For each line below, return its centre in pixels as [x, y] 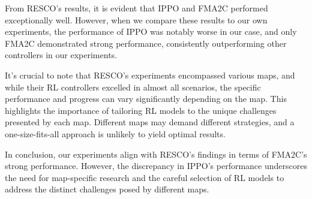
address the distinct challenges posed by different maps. [107, 189]
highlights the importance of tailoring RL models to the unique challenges [141, 110]
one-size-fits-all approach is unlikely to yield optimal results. [115, 133]
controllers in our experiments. [61, 55]
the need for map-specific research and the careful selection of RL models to [145, 177]
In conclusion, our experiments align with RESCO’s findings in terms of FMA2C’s [156, 154]
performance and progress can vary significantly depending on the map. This [146, 99]
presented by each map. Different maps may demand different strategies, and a [150, 122]
